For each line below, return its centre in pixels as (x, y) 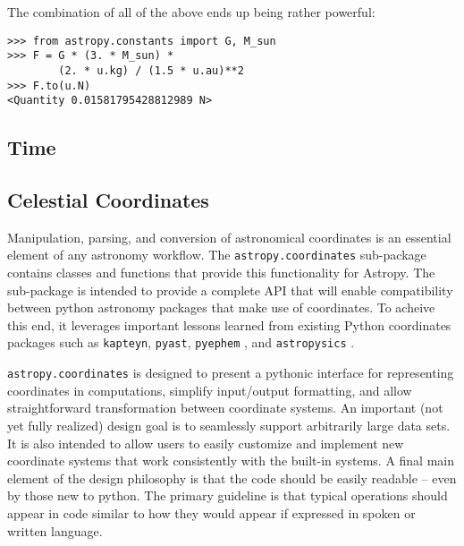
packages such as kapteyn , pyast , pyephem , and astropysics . (181, 342)
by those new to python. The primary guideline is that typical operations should (228, 495)
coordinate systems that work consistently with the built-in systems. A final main (231, 461)
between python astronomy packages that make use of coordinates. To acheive (221, 307)
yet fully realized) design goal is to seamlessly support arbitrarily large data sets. (229, 425)
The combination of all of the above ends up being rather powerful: (191, 12)
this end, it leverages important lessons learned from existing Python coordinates (229, 324)
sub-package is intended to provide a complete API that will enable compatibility (230, 290)
